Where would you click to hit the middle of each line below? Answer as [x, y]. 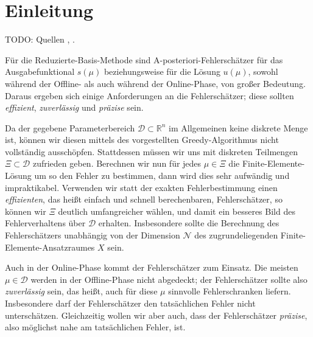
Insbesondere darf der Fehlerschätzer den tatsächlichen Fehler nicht [130, 303]
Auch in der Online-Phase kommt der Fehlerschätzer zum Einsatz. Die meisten [152, 267]
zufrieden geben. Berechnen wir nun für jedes [117, 163]
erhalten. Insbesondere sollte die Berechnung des [189, 223]
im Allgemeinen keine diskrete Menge [238, 127]
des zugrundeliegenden [236, 235]
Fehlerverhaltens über [45, 223]
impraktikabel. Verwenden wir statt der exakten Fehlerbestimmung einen [141, 187]
